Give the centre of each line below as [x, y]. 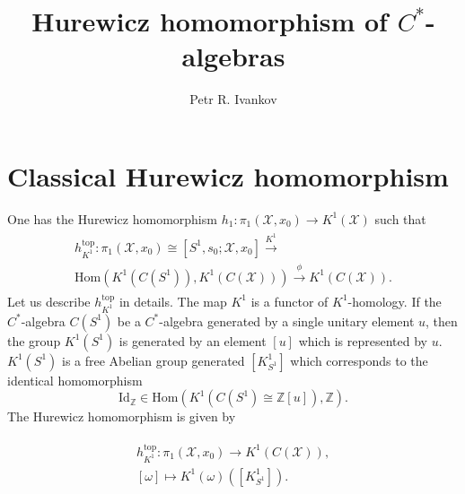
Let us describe [49, 301]
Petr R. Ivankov [233, 99]
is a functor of [290, 301]
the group [34, 340]
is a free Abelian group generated [153, 360]
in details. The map [173, 301]
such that [400, 218]
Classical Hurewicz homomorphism [228, 175]
